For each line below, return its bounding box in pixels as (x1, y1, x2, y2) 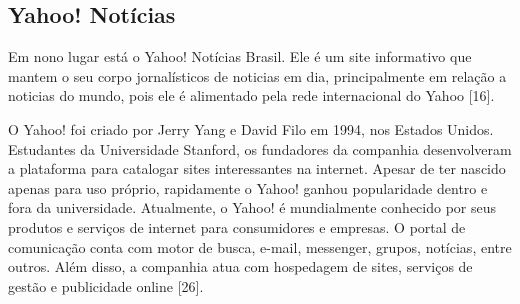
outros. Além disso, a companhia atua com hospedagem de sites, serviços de (8, 256, 473, 277)
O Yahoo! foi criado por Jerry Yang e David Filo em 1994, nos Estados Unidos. (8, 118, 494, 139)
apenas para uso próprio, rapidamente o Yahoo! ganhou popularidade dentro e (8, 177, 488, 198)
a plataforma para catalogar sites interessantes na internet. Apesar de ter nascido (8, 158, 506, 179)
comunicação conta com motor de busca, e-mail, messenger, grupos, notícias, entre (8, 236, 512, 257)
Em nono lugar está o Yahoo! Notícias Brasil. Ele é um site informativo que (8, 46, 472, 67)
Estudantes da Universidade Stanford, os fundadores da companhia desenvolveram (8, 138, 512, 159)
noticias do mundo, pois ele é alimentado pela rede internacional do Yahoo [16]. (8, 85, 495, 106)
